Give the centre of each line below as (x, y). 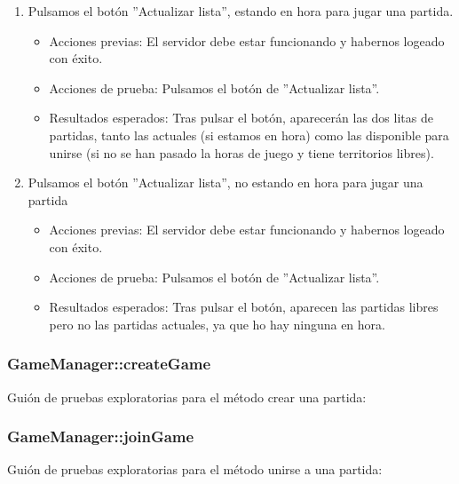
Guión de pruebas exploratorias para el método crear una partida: (187, 397)
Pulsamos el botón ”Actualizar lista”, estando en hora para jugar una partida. (241, 11)
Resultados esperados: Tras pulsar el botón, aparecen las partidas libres (244, 307)
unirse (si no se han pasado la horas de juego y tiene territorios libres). (241, 152)
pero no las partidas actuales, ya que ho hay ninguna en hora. (217, 324)
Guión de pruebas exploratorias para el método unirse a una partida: (195, 469)
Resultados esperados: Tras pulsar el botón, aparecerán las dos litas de (241, 118)
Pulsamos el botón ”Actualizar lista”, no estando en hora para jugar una (226, 182)
